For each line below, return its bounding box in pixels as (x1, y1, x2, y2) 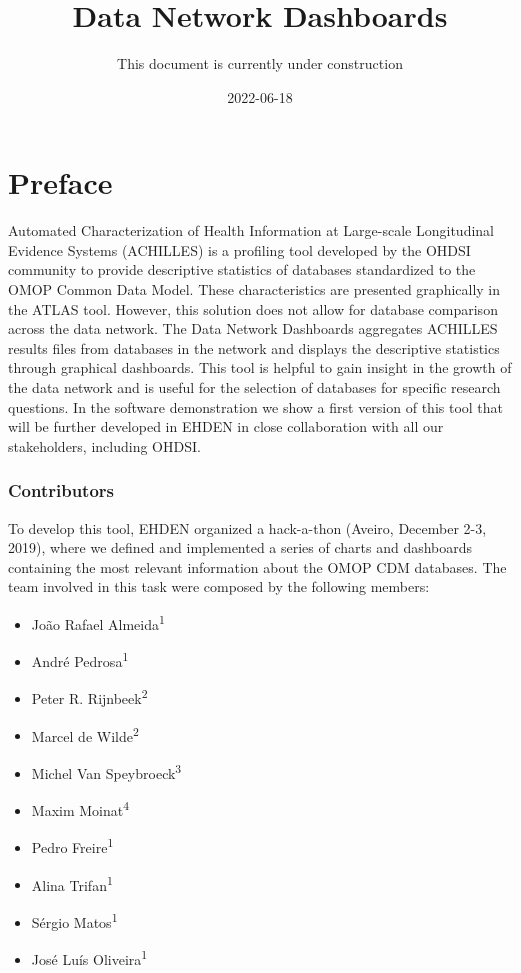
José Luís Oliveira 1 (31, 946, 148, 969)
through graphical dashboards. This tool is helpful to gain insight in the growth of (8, 357, 512, 378)
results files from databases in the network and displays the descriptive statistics (8, 337, 500, 358)
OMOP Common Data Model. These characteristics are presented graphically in (8, 279, 501, 300)
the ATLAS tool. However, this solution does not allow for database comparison (8, 298, 498, 319)
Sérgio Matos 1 (31, 908, 118, 932)
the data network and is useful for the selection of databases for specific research (8, 377, 501, 397)
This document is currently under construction (117, 53, 403, 74)
